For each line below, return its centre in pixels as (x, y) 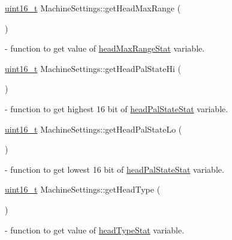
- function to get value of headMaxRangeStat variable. (105, 48)
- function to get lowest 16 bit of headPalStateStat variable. (115, 169)
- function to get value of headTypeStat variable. (95, 229)
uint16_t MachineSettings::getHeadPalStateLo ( (94, 129)
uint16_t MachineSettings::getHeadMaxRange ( (93, 8)
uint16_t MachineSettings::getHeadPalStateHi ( (93, 68)
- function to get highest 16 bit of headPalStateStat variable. (117, 108)
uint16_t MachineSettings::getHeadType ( (83, 189)
